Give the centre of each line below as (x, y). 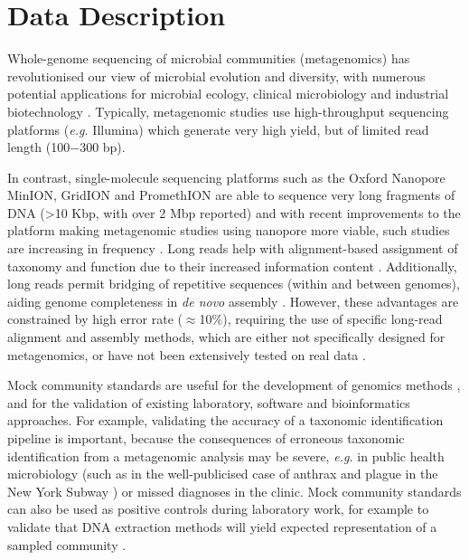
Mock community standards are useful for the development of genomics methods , (234, 385)
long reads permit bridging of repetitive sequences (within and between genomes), (234, 284)
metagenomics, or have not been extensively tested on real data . (187, 354)
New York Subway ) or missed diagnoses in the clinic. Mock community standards (234, 491)
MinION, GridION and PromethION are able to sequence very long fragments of (231, 195)
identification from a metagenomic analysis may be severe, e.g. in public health (226, 456)
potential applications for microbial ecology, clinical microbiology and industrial (228, 94)
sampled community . (67, 544)
